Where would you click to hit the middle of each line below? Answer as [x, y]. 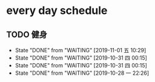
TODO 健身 [27, 34]
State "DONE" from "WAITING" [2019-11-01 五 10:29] [81, 50]
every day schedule [57, 11]
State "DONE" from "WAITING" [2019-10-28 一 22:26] [82, 73]
